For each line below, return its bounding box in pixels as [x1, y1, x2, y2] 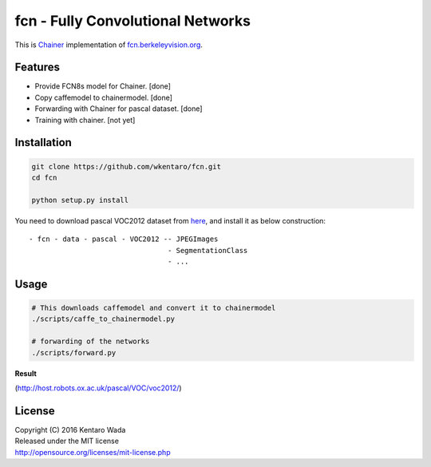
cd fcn [31, 173, 57, 183]
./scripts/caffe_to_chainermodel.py [31, 315, 176, 323]
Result [14, 368, 38, 378]
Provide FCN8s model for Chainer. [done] [34, 81, 172, 91]
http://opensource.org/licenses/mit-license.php [14, 447, 171, 457]
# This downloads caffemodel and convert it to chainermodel [31, 303, 276, 312]
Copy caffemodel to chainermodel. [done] [34, 93, 173, 102]
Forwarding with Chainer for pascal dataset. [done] [34, 104, 203, 113]
